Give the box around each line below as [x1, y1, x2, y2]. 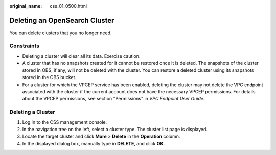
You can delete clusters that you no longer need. [9, 30, 112, 36]
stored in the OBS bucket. [22, 74, 77, 81]
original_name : [9, 3, 42, 9]
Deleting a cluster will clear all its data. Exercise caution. [22, 53, 141, 59]
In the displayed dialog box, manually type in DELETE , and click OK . [22, 140, 165, 146]
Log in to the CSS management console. [22, 119, 107, 125]
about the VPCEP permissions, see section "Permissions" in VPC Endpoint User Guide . [22, 96, 205, 102]
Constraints [9, 42, 40, 49]
